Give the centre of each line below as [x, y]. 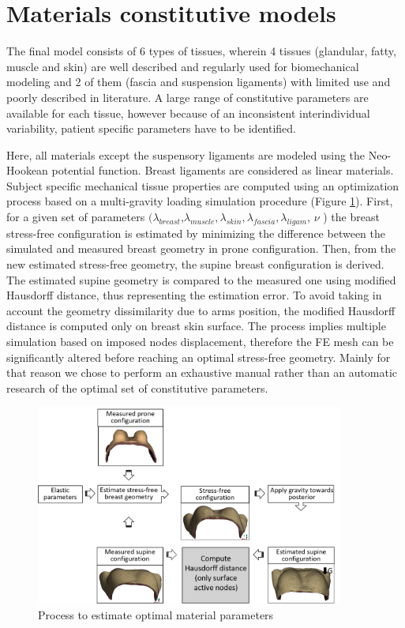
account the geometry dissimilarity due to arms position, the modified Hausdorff [201, 310]
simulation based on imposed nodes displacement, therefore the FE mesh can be [200, 342]
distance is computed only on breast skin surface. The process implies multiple [196, 326]
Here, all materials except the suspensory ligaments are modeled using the [186, 154]
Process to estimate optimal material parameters [156, 614]
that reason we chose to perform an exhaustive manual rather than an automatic [202, 372]
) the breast [351, 217]
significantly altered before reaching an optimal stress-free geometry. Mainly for [199, 357]
